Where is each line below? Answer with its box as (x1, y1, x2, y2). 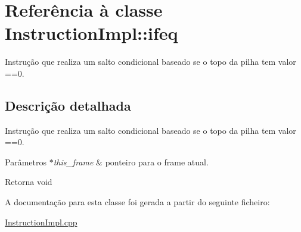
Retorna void (5, 175, 52, 188)
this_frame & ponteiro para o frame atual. (53, 155, 209, 168)
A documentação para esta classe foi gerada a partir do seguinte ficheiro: (5, 196, 270, 208)
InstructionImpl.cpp (5, 215, 77, 228)
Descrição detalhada (5, 96, 131, 114)
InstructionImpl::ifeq (5, 21, 178, 45)
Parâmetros (5, 155, 46, 168)
